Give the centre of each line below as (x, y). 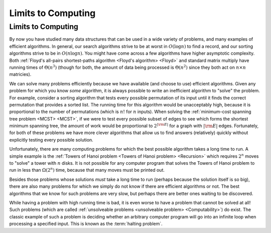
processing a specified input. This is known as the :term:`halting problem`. (86, 224)
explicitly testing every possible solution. (51, 140)
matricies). (20, 74)
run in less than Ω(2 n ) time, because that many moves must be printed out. (87, 170)
